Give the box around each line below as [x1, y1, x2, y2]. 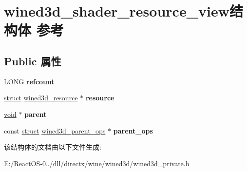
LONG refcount [4, 76, 55, 86]
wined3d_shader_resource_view [4, 1, 229, 21]
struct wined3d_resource [4, 93, 78, 103]
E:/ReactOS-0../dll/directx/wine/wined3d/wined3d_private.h [4, 158, 190, 168]
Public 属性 [4, 53, 61, 68]
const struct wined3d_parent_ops [4, 125, 106, 135]
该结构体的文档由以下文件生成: [4, 142, 101, 152]
